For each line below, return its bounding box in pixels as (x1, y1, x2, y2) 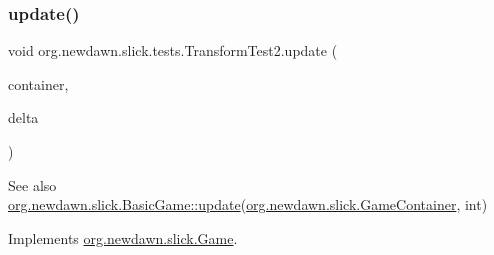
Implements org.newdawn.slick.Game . (8, 227, 238, 248)
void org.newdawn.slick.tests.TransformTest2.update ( (8, 40, 338, 61)
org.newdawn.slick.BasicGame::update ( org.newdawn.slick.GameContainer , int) (8, 194, 488, 215)
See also (8, 174, 57, 195)
